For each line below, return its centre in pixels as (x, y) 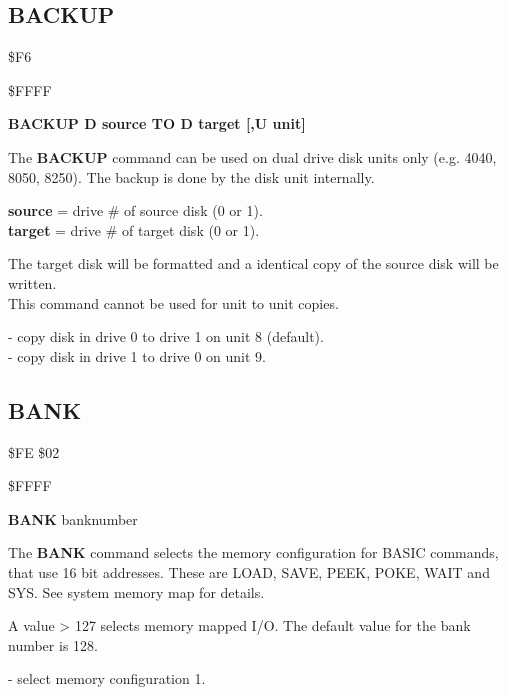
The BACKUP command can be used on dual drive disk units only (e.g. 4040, (252, 156)
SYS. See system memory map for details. (136, 591)
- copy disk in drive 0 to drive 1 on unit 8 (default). (166, 336)
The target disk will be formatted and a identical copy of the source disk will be (253, 263)
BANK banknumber (73, 518)
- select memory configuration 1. (107, 678)
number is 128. (53, 644)
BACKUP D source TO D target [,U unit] (157, 123)
